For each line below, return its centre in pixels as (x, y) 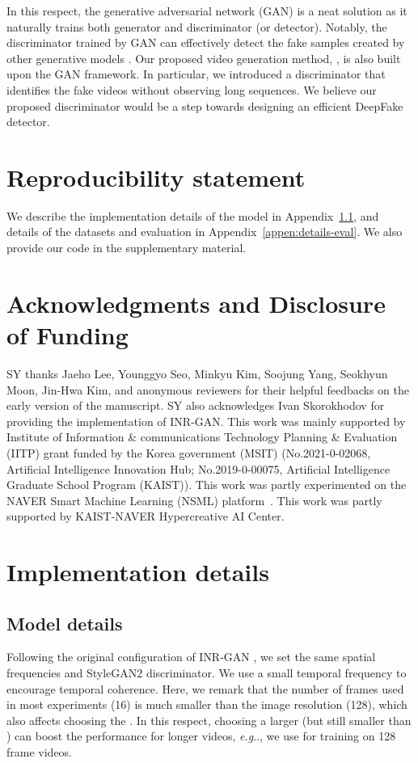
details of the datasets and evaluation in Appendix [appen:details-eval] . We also (205, 232)
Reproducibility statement (156, 177)
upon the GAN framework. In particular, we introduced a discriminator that (196, 74)
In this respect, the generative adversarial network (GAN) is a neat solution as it (207, 11)
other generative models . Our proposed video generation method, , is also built (204, 58)
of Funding (68, 335)
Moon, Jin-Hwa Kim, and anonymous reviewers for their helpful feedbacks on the (208, 389)
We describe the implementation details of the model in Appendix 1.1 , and (193, 215)
